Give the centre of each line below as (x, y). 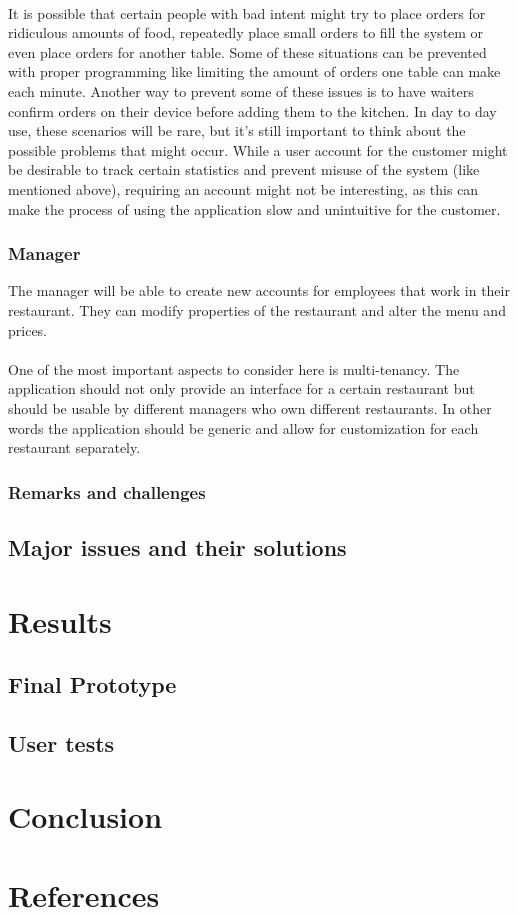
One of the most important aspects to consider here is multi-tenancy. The (234, 368)
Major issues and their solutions (177, 546)
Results (60, 620)
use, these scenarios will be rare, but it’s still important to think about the (237, 130)
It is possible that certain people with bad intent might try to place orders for (247, 12)
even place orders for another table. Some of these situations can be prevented (247, 51)
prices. (28, 329)
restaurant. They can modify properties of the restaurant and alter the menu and (257, 309)
